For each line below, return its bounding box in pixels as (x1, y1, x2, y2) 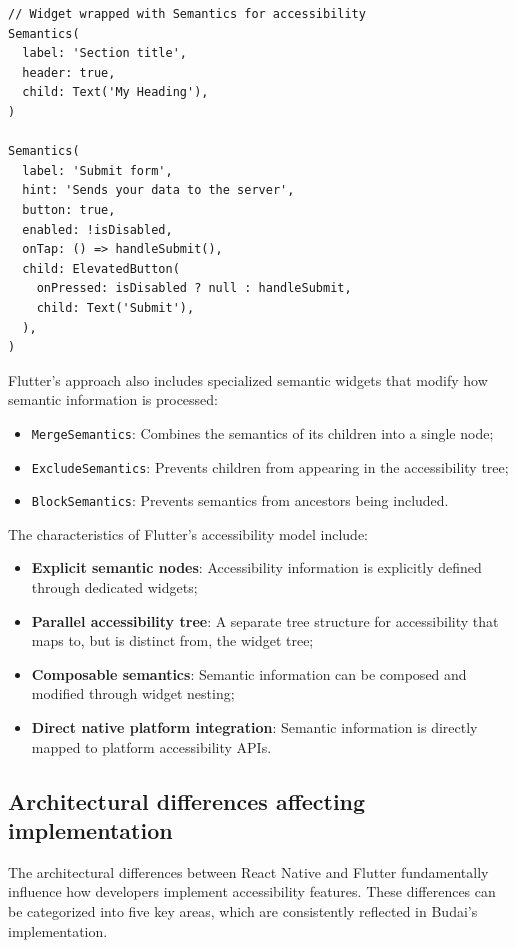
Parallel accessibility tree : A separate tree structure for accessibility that (31, 610, 499, 631)
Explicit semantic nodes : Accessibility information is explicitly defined (31, 557, 482, 578)
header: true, (22, 65, 116, 80)
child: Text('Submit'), (36, 300, 195, 315)
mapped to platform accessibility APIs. (31, 736, 272, 757)
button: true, (22, 202, 116, 217)
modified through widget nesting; (31, 683, 235, 704)
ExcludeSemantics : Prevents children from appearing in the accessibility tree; (31, 456, 509, 477)
